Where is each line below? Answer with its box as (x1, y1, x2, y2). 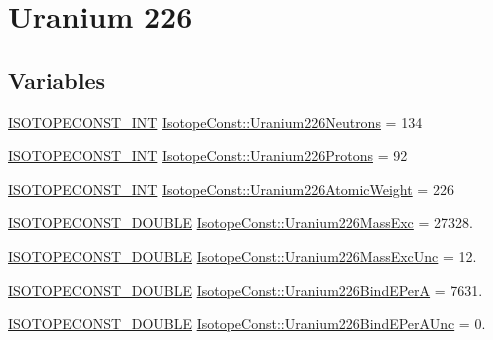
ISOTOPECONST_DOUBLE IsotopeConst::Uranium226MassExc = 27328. (8, 212, 473, 233)
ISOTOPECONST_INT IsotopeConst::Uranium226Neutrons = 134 (8, 111, 423, 132)
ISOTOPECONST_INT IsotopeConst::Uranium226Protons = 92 (8, 145, 408, 166)
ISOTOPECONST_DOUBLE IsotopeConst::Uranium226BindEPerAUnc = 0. (8, 313, 486, 334)
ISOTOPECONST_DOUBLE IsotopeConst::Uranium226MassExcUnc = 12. (8, 245, 477, 266)
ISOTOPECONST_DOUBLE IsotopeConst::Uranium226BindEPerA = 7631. (8, 279, 483, 300)
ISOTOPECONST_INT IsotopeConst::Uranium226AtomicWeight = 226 (8, 178, 454, 199)
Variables (8, 64, 106, 95)
